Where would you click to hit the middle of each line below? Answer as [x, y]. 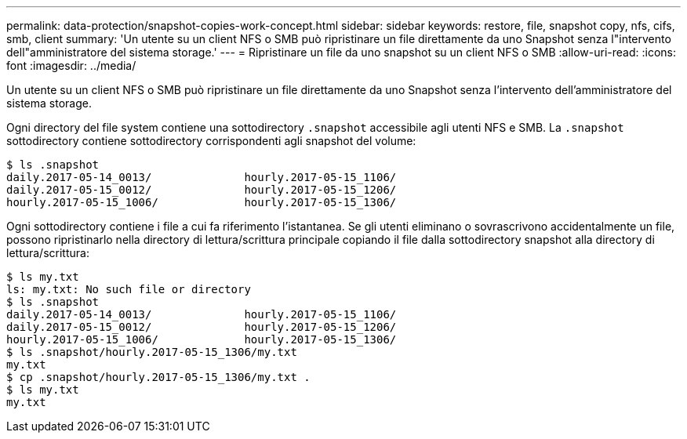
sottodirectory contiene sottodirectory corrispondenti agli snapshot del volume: [211, 141]
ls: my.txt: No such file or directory [129, 289]
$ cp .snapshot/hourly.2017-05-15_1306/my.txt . [158, 377]
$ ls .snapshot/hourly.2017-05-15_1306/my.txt [152, 352]
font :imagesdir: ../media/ [71, 65]
